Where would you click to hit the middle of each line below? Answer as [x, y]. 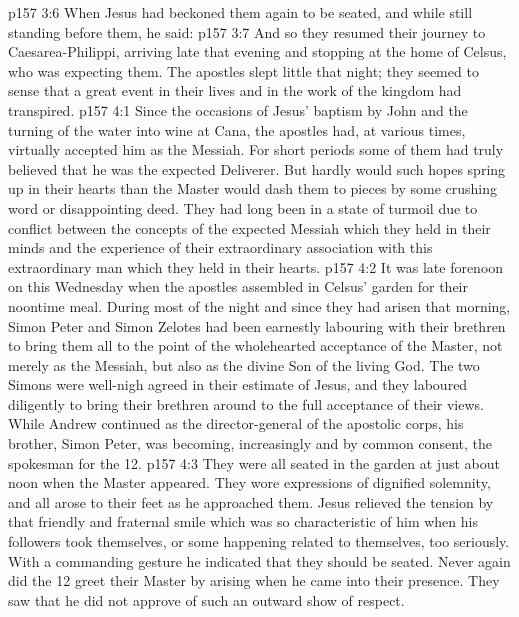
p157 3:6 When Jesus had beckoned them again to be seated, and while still [240, 12]
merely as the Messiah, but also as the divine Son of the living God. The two [244, 364]
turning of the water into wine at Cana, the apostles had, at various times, [237, 129]
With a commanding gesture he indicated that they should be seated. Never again [259, 560]
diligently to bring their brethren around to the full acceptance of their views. [246, 403]
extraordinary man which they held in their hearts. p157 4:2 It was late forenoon [256, 266]
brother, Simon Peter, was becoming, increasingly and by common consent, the [250, 443]
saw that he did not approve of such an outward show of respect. [206, 599]
